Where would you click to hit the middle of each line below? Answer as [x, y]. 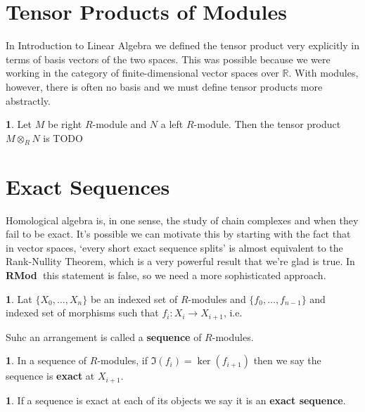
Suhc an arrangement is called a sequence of [104, 336]
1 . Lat [19, 298]
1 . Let [19, 124]
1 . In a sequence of [46, 360]
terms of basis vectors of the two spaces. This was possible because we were [168, 59]
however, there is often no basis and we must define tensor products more [164, 86]
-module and [120, 124]
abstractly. [28, 100]
